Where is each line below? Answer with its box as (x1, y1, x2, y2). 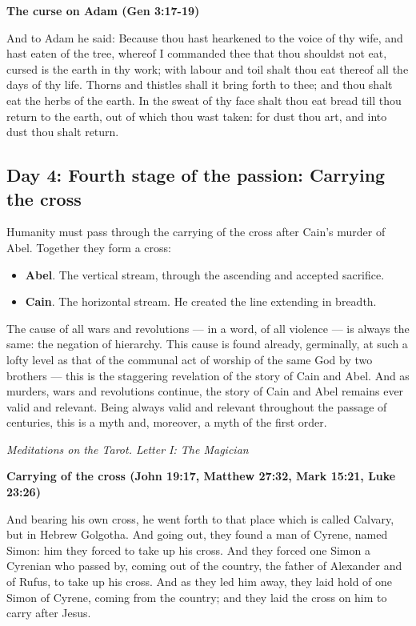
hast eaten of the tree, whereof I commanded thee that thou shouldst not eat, (6, 45, 387, 62)
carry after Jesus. (6, 604, 91, 621)
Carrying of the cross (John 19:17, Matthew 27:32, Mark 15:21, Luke (6, 467, 396, 484)
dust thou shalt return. (6, 123, 119, 140)
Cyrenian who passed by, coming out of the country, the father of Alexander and (6, 557, 402, 574)
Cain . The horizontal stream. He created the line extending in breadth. (25, 293, 377, 310)
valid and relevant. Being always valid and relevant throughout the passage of (6, 398, 387, 415)
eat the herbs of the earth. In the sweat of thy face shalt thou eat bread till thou (6, 91, 402, 108)
